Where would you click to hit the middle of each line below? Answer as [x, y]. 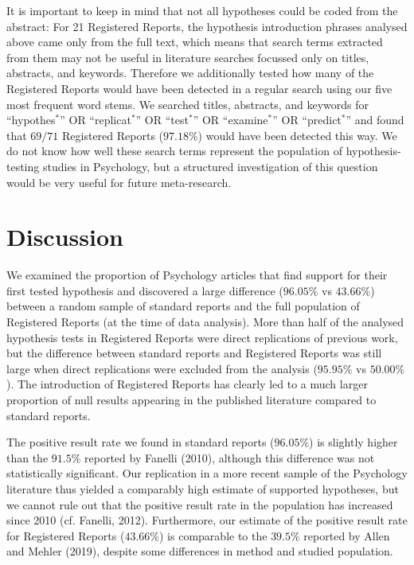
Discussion [65, 237]
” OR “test [162, 120]
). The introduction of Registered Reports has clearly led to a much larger [187, 384]
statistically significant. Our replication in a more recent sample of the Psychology [207, 473]
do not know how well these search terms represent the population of [174, 151]
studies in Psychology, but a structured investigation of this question [210, 166]
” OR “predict [307, 120]
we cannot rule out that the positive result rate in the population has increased [200, 504]
